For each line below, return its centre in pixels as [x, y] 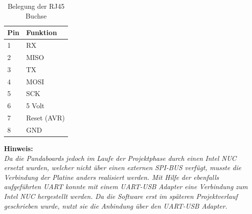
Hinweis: [19, 148]
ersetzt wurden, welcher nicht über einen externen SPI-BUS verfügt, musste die [123, 167]
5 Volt [35, 106]
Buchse [36, 15]
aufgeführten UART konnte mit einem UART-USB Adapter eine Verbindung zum [126, 186]
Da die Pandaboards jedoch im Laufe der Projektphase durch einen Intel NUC [120, 158]
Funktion [42, 32]
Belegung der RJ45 [36, 6]
